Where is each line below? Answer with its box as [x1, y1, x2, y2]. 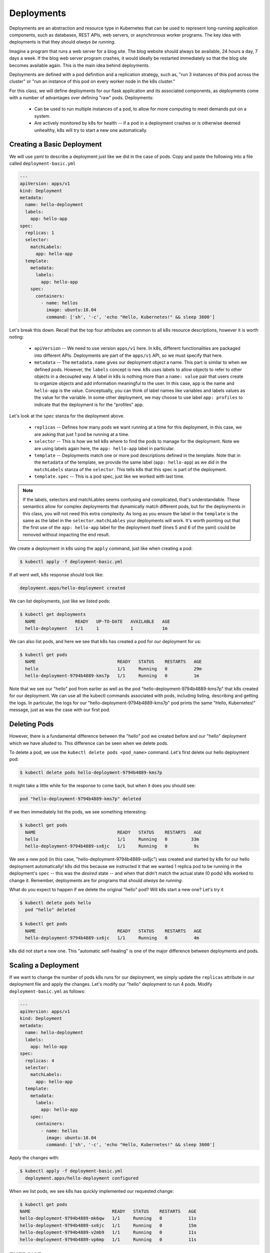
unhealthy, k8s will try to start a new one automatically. [34, 127, 147, 133]
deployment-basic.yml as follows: [9, 988, 85, 994]
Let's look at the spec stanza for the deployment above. [9, 413, 125, 419]
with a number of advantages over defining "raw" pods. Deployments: [9, 95, 153, 101]
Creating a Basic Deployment [9, 140, 102, 149]
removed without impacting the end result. [22, 531, 110, 537]
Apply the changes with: [9, 1155, 59, 1161]
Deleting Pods [9, 720, 54, 729]
